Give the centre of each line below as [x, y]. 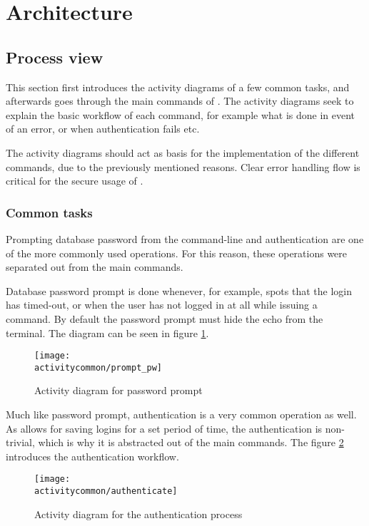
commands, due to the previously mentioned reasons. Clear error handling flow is [183, 166]
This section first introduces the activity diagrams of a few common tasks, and [178, 87]
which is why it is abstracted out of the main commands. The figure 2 [191, 442]
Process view [55, 57]
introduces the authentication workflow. [92, 456]
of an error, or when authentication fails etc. [103, 129]
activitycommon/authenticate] [106, 491]
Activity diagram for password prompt [118, 390]
